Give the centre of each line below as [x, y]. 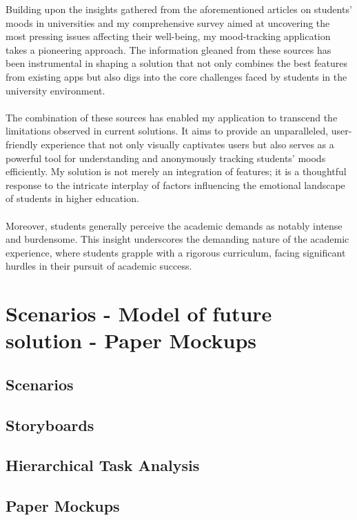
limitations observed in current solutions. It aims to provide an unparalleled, [167, 131]
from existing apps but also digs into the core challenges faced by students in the [176, 76]
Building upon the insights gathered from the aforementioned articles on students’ [179, 9]
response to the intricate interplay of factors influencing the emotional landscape [175, 184]
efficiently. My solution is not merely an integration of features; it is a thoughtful [176, 171]
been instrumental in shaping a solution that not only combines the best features [177, 63]
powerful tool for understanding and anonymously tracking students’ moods [166, 158]
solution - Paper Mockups [131, 340]
